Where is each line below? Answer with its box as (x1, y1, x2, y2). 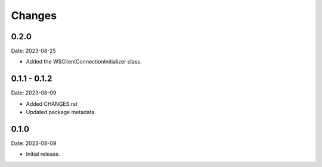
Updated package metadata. (26, 109, 97, 116)
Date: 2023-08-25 (11, 48, 56, 55)
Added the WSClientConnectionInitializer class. (26, 58, 143, 65)
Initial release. (26, 150, 60, 157)
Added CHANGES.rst (26, 100, 78, 107)
